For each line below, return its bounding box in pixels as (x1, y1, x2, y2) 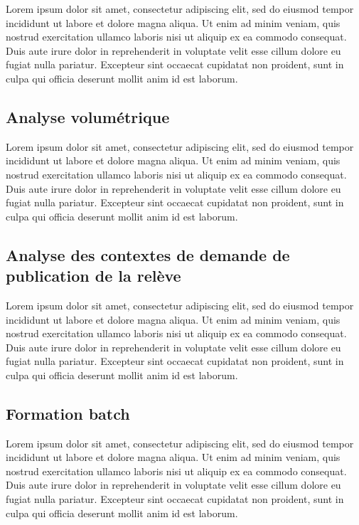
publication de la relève (6, 265, 181, 287)
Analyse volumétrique (6, 105, 170, 127)
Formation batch (6, 402, 130, 424)
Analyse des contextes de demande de (6, 243, 290, 265)
